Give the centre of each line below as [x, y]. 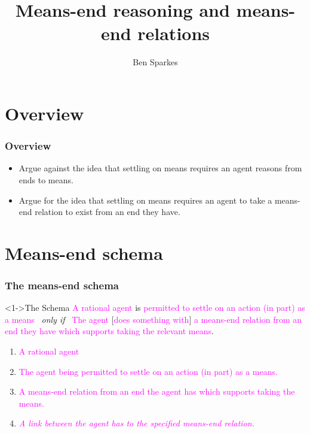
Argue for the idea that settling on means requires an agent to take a [145, 200]
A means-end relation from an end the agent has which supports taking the [157, 391]
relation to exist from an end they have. [108, 212]
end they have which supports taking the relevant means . [109, 331]
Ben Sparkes [155, 62]
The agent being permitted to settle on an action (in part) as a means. [148, 371]
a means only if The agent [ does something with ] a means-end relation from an [154, 319]
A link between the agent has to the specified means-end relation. [136, 423]
